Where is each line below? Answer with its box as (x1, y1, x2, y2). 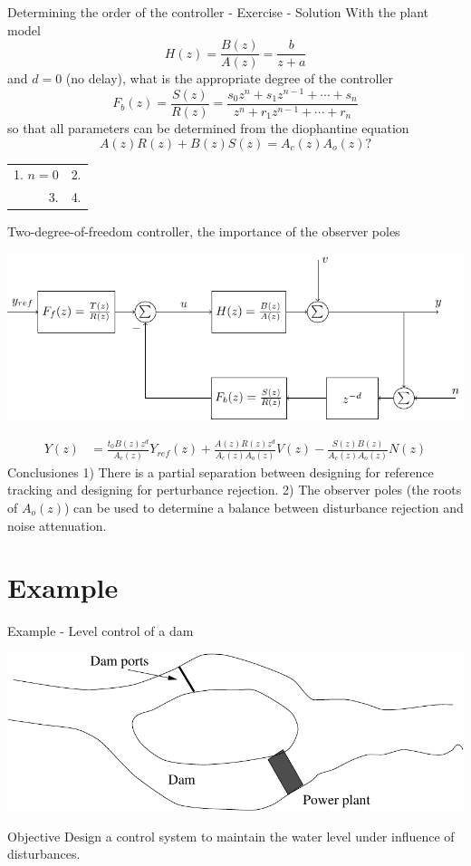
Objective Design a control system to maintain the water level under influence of (7, 826, 455, 845)
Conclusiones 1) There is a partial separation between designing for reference (7, 462, 434, 481)
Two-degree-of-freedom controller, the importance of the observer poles (7, 222, 400, 241)
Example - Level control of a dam (7, 621, 194, 640)
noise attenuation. (7, 515, 107, 534)
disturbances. (7, 844, 81, 863)
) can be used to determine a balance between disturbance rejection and (63, 497, 464, 516)
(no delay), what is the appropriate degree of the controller (65, 69, 394, 88)
